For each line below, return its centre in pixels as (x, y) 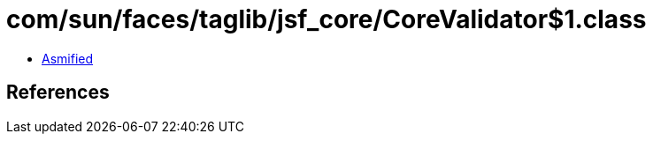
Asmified (68, 58)
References (58, 93)
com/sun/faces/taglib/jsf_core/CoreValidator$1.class (326, 19)
